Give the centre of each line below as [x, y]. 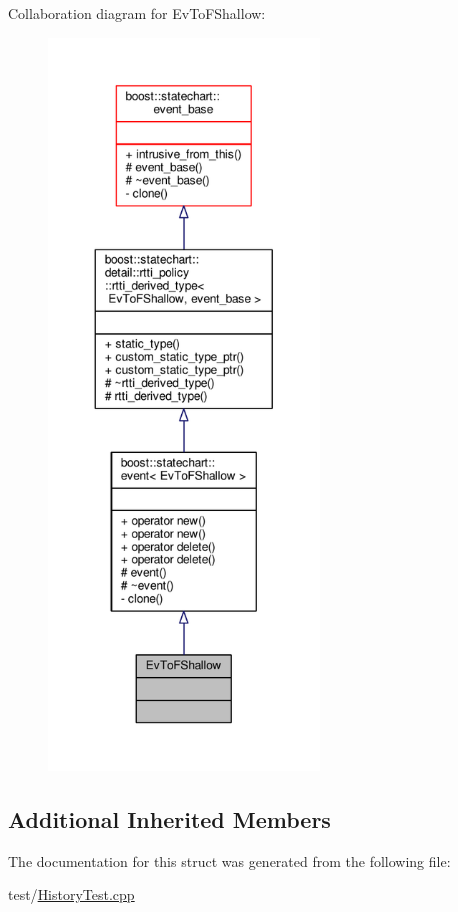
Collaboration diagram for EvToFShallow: [137, 13]
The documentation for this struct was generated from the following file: [229, 860]
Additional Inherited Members [169, 818]
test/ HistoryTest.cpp [71, 894]
